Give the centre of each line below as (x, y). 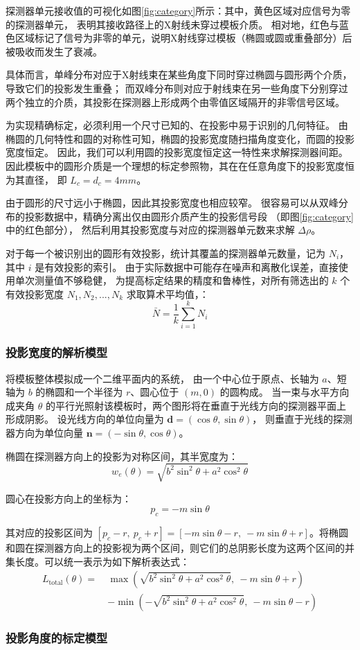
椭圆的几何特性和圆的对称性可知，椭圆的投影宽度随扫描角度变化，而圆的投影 (180, 138)
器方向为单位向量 (44, 432)
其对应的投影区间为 (49, 533)
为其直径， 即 (36, 179)
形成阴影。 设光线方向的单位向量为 (85, 419)
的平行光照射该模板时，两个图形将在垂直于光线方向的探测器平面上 (196, 405)
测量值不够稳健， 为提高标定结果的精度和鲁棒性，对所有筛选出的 (181, 280)
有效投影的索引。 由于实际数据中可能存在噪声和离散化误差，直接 (191, 266)
